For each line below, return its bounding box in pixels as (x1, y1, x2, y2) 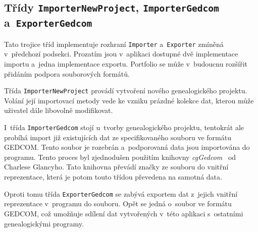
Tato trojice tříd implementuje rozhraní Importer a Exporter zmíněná (4, 38, 224, 49)
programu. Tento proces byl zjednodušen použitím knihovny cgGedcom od (4, 151, 236, 162)
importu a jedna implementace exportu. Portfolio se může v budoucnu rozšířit (4, 59, 248, 69)
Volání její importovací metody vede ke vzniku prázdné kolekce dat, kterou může (4, 95, 254, 105)
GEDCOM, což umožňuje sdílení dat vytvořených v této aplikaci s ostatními (4, 208, 243, 218)
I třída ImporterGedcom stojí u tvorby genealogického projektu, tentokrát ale (4, 122, 244, 133)
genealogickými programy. (4, 218, 84, 228)
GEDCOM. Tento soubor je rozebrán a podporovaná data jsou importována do (4, 142, 250, 152)
